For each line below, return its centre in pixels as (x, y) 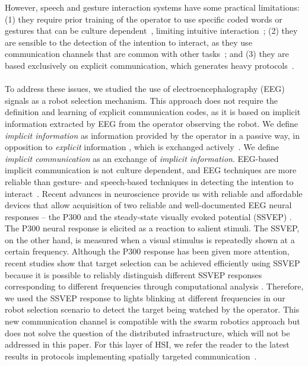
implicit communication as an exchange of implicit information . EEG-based (142, 158)
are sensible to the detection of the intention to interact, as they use (128, 42)
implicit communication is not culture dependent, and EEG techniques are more (151, 170)
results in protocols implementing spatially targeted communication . (131, 356)
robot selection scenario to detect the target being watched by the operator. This (152, 309)
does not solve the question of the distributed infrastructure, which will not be (147, 332)
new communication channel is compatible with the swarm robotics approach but (153, 321)
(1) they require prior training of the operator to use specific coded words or (144, 19)
